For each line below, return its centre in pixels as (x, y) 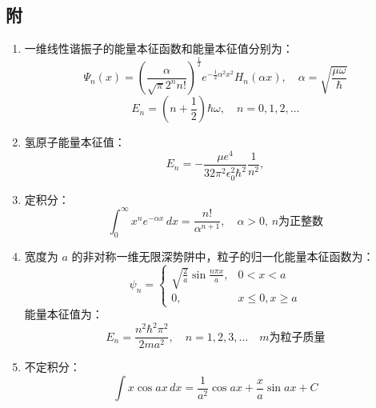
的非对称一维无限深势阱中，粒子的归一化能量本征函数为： (223, 256)
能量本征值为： (64, 314)
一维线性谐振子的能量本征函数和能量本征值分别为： (159, 48)
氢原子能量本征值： (75, 142)
